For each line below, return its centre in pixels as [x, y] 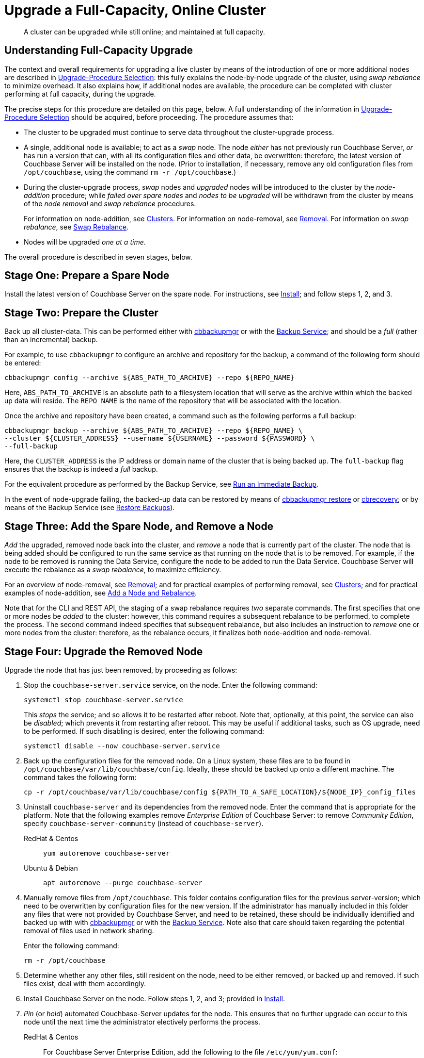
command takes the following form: [80, 777]
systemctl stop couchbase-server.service [103, 700]
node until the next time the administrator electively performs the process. [142, 1022]
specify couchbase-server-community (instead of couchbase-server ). [144, 823]
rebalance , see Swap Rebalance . [76, 227]
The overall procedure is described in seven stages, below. [98, 257]
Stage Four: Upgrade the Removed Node [104, 651]
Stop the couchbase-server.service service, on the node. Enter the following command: [171, 685]
